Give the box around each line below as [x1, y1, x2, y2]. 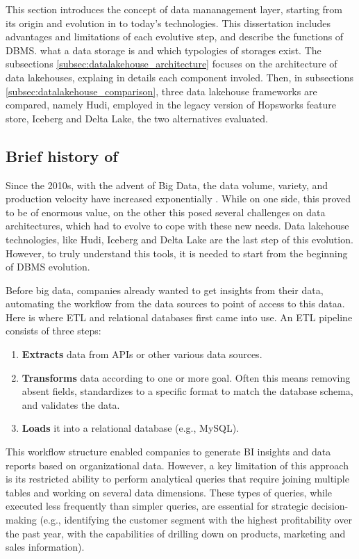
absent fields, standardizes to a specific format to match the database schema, [22, 384, 353, 398]
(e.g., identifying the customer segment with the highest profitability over [40, 512, 352, 527]
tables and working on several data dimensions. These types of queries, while [6, 485, 333, 499]
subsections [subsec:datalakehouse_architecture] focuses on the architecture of [6, 56, 337, 71]
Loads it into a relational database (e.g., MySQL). [22, 421, 240, 435]
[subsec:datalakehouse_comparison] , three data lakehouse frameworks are [6, 83, 317, 98]
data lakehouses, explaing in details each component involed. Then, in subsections [6, 70, 353, 84]
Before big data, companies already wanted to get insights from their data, [6, 282, 324, 297]
